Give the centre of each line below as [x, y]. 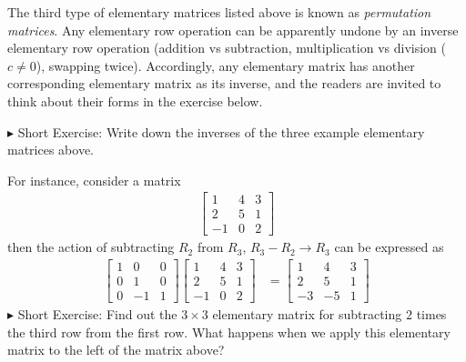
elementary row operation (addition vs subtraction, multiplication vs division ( [227, 48]
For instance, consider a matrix [94, 180]
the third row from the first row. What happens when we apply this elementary [229, 332]
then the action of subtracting [91, 247]
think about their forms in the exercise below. [135, 101]
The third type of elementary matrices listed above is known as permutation [219, 12]
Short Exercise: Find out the [97, 314]
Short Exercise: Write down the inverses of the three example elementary [221, 131]
